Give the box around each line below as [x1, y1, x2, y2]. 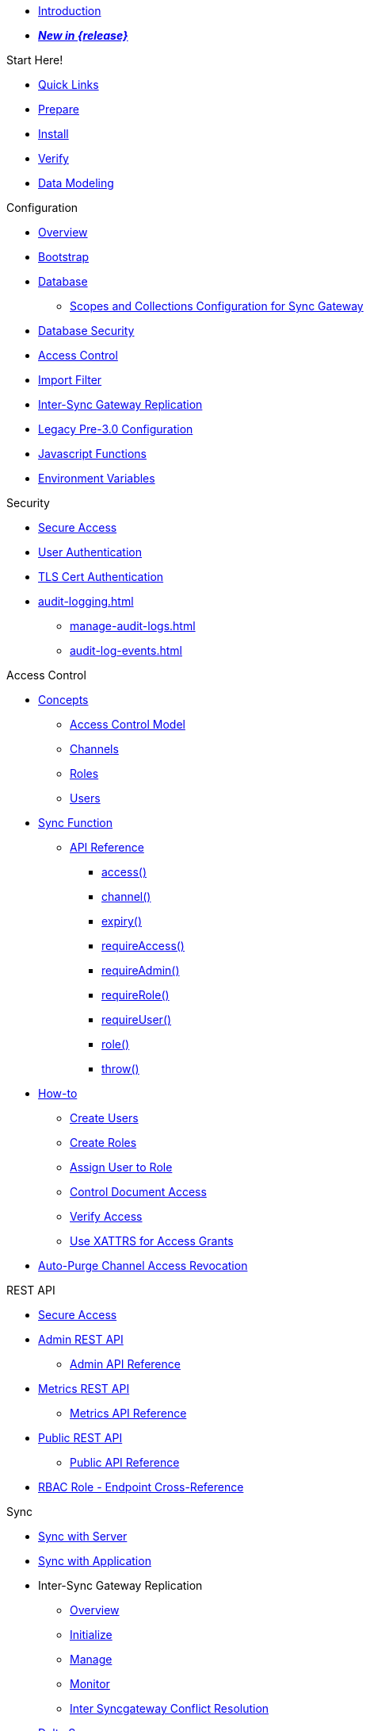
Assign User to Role [70, 1160, 173, 1174]
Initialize [70, 1628, 113, 1641]
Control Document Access [70, 1185, 207, 1198]
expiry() [101, 914, 143, 928]
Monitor [70, 1677, 110, 1691]
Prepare [38, 102, 79, 116]
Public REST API [38, 1431, 123, 1444]
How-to [38, 1087, 78, 1100]
